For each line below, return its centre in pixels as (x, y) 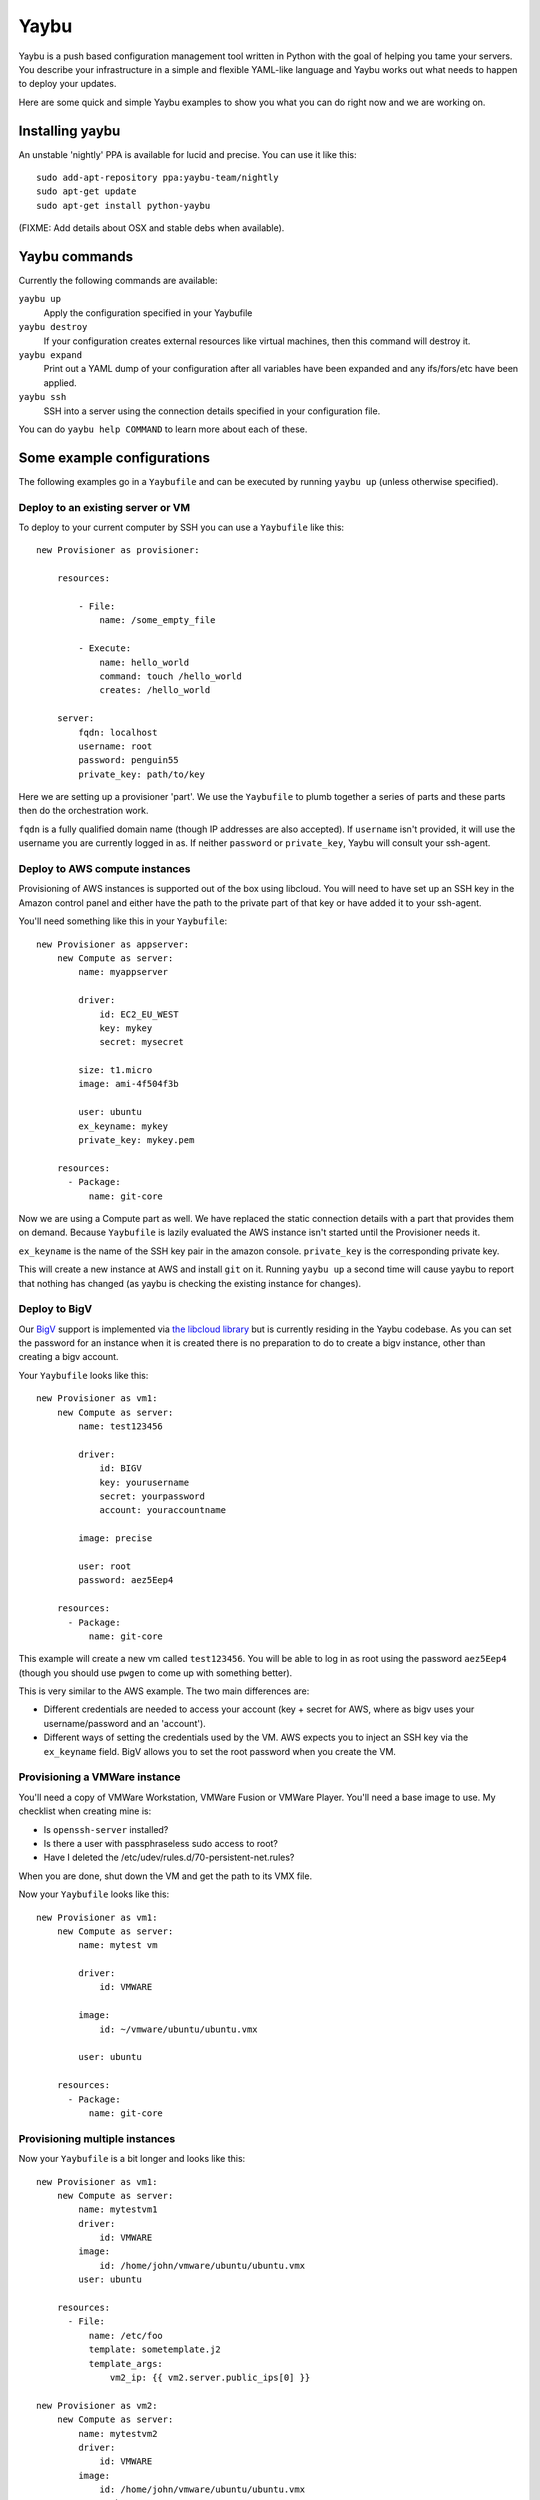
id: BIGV (120, 1468)
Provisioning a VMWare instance (99, 1777)
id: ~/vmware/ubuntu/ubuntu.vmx (179, 2029)
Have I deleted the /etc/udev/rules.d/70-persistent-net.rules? (169, 1857)
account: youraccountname (163, 1510)
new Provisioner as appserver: (113, 944)
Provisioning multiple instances (97, 2138)
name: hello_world (144, 662)
